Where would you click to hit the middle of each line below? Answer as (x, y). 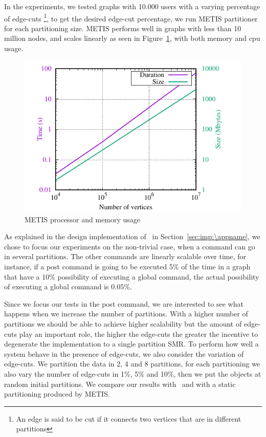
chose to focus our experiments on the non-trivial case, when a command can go (130, 246)
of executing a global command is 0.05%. (68, 286)
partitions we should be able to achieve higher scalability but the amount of (123, 323)
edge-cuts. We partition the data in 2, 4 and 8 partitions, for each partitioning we (132, 364)
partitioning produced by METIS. (57, 394)
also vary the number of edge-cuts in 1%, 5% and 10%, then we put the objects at (133, 373)
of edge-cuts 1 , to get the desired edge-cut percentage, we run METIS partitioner (131, 17)
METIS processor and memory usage (83, 219)
